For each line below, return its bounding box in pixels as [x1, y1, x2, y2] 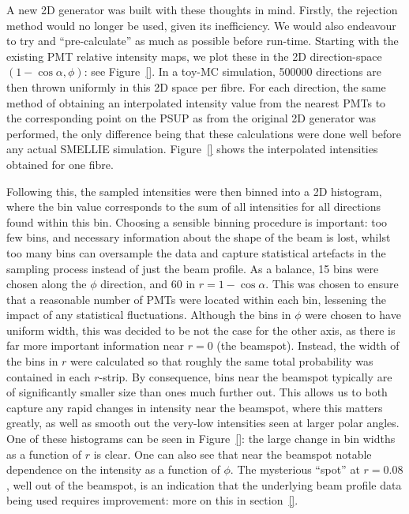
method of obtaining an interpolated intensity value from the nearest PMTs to [6, 94, 386, 111]
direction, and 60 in [100, 276, 196, 292]
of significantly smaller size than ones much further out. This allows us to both [6, 384, 388, 400]
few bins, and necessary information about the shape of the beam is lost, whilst [6, 229, 391, 246]
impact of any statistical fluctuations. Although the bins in [6, 306, 291, 323]
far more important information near [6, 337, 185, 354]
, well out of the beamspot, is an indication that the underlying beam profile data [6, 476, 402, 493]
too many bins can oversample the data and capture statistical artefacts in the [6, 244, 386, 261]
